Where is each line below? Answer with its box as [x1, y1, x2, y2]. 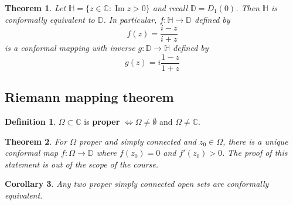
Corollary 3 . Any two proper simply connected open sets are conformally [5, 177, 269, 190]
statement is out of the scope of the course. [5, 158, 159, 170]
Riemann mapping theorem [5, 88, 174, 106]
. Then [236, 2, 260, 13]
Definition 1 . [5, 115, 56, 128]
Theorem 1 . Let [5, 2, 66, 13]
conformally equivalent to [5, 13, 95, 25]
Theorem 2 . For [5, 135, 67, 147]
